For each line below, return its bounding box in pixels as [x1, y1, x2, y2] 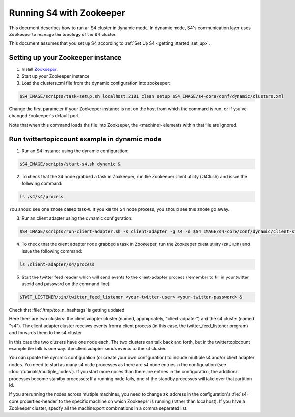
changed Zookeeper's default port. [9, 113, 80, 119]
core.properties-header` [9, 398, 59, 404]
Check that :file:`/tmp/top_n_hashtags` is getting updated [9, 307, 125, 313]
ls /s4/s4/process [19, 194, 64, 200]
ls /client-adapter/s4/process [19, 261, 95, 267]
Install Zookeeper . [21, 67, 58, 72]
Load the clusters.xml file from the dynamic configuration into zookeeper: [21, 80, 171, 86]
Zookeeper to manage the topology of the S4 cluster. [9, 31, 117, 37]
